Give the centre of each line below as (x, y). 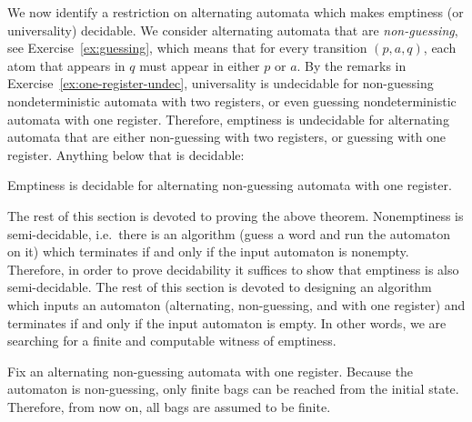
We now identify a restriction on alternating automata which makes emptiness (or (236, 12)
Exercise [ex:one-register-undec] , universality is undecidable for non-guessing (221, 83)
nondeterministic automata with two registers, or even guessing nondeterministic (232, 100)
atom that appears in (66, 65)
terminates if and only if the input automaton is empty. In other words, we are (227, 322)
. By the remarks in (351, 65)
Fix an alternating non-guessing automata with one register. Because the (211, 371)
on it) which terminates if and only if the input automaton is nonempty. (208, 251)
